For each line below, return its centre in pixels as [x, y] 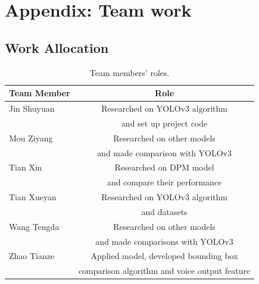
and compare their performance [164, 182]
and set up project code [164, 123]
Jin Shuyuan [32, 108]
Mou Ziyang [31, 138]
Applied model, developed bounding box [164, 256]
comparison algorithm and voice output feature [164, 271]
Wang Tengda [34, 226]
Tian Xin [26, 167]
